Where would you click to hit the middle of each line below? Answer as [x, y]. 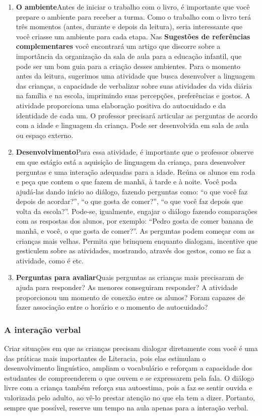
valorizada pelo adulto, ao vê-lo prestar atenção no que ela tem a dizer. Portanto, [129, 397]
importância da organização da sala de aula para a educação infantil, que [129, 56]
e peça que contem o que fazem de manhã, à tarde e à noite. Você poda [126, 182]
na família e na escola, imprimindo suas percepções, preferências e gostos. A [133, 95]
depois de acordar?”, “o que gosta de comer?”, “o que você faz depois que [129, 201]
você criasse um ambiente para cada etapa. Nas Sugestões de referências [133, 36]
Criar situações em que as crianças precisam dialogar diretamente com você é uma [131, 348]
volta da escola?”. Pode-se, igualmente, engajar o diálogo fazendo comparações [137, 211]
